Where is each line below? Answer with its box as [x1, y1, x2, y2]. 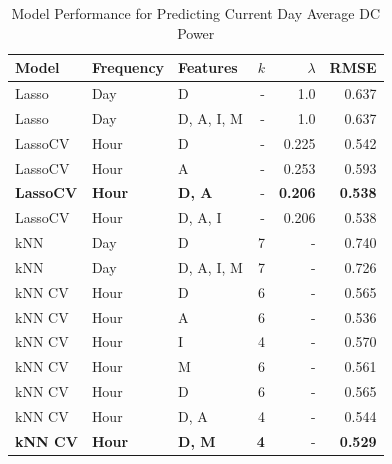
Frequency [91, 57, 165, 78]
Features [178, 57, 238, 78]
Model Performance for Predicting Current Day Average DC [11, 3, 381, 23]
